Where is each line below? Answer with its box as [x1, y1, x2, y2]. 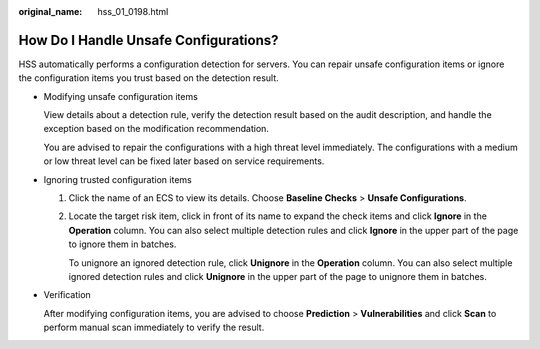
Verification [43, 289, 92, 301]
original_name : [18, 6, 83, 17]
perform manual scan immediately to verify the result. [43, 321, 265, 334]
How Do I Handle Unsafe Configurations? [18, 31, 279, 49]
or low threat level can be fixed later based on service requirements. [43, 155, 325, 167]
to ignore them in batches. [68, 238, 177, 250]
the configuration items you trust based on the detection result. [18, 72, 279, 84]
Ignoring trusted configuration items [43, 173, 192, 185]
